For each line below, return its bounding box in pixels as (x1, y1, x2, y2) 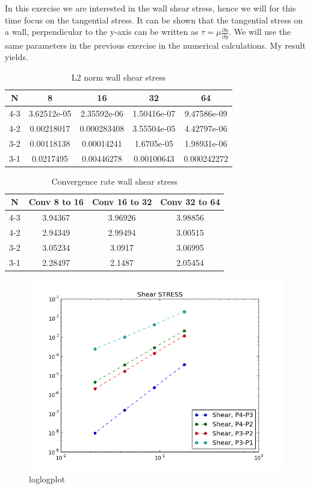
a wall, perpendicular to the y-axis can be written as (5, 25, 199, 38)
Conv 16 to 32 (91, 195, 152, 208)
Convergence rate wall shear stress (51, 174, 178, 187)
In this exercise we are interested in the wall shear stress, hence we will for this (5, 2, 296, 14)
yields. (5, 51, 28, 63)
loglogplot (29, 473, 65, 485)
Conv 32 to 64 (160, 195, 220, 208)
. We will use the (229, 25, 291, 38)
